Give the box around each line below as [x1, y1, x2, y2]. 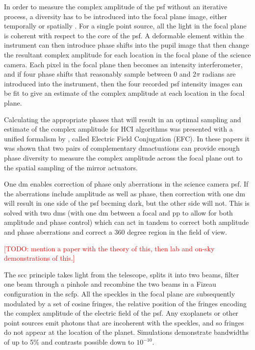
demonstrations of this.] [4, 253, 75, 263]
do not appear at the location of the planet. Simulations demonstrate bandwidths [4, 327, 249, 337]
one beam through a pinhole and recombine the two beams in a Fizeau [4, 279, 216, 289]
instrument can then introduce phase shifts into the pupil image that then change [4, 40, 249, 50]
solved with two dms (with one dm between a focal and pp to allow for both [4, 207, 233, 217]
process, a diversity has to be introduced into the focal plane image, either [4, 11, 228, 21]
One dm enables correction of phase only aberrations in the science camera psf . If [4, 179, 249, 189]
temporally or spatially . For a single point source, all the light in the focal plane [4, 21, 247, 31]
